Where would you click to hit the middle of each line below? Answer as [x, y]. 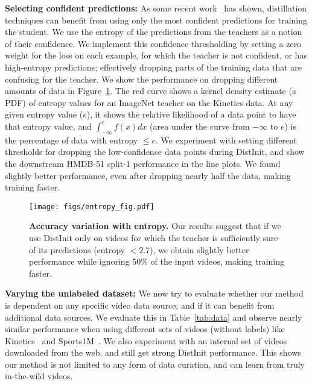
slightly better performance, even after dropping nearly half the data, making [148, 175]
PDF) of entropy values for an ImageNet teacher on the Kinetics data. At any [149, 102]
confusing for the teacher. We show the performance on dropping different [142, 79]
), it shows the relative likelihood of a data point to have [191, 114]
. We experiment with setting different [226, 140]
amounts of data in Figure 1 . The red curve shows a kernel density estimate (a [151, 91]
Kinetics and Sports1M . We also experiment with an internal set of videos [146, 340]
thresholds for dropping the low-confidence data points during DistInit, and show [155, 152]
